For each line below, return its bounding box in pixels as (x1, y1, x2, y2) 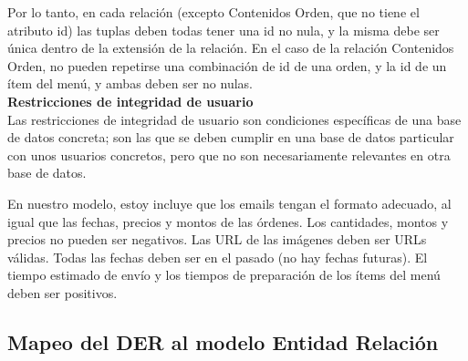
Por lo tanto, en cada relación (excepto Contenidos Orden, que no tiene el (7, 3, 420, 21)
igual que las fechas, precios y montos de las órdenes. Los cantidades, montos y (7, 211, 449, 231)
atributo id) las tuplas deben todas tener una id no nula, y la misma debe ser (7, 20, 440, 39)
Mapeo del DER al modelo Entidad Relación (7, 327, 439, 356)
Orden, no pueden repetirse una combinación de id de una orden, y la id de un (7, 56, 447, 75)
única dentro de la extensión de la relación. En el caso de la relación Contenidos (7, 38, 454, 57)
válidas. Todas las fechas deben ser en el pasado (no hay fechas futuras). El (7, 247, 428, 266)
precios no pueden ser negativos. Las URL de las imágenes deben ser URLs (7, 230, 427, 249)
